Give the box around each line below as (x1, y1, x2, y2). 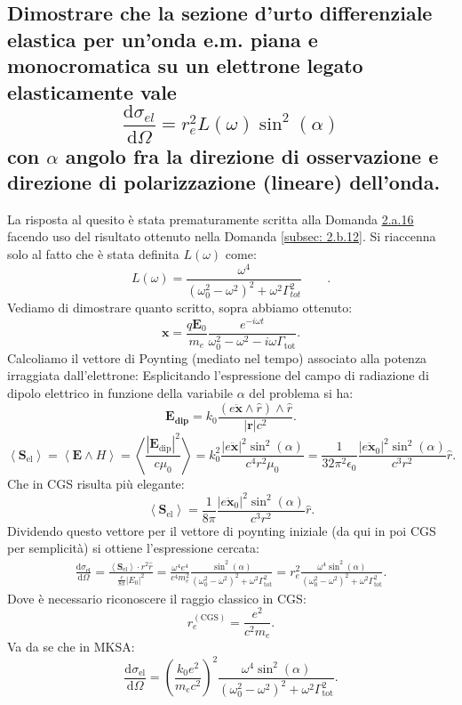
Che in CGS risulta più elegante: (7, 474, 185, 492)
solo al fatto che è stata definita (7, 244, 179, 263)
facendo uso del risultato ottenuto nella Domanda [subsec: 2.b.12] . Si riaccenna (7, 227, 436, 246)
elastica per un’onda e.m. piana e (7, 25, 318, 53)
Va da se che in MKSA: (7, 636, 135, 655)
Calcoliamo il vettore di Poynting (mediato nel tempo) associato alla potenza (7, 348, 427, 367)
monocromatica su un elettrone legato (7, 52, 363, 79)
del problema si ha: (249, 384, 354, 402)
